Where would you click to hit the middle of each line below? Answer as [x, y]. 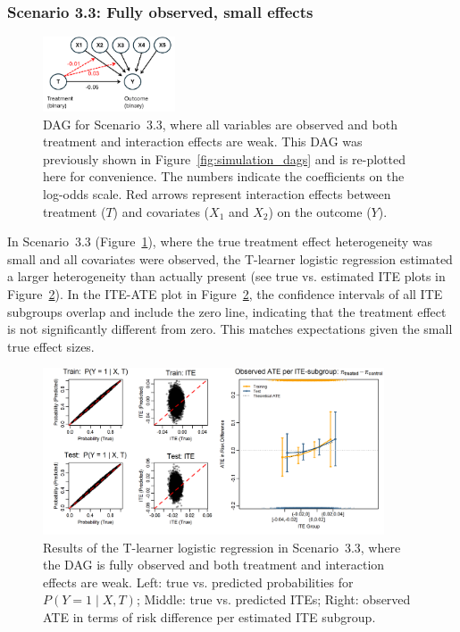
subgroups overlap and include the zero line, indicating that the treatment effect [227, 311]
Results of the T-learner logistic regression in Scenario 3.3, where [222, 547]
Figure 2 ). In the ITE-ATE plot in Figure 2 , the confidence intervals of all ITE [225, 293]
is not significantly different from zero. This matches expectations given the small [230, 329]
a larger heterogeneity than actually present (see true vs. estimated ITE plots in [226, 276]
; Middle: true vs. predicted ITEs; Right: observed [273, 599]
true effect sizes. [51, 346]
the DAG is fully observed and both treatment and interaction [214, 565]
